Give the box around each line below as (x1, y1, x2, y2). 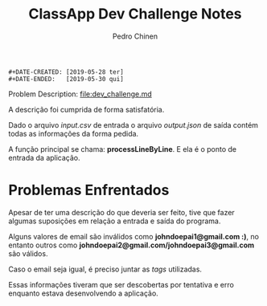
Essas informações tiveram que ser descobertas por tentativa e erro (8, 279, 235, 289)
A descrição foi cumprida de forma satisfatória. (8, 104, 165, 114)
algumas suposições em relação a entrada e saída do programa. (8, 216, 221, 226)
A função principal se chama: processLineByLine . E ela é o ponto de (8, 144, 237, 153)
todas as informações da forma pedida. (8, 129, 139, 138)
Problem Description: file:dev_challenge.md (8, 89, 153, 99)
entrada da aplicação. (8, 153, 80, 162)
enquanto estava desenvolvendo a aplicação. (8, 288, 158, 298)
